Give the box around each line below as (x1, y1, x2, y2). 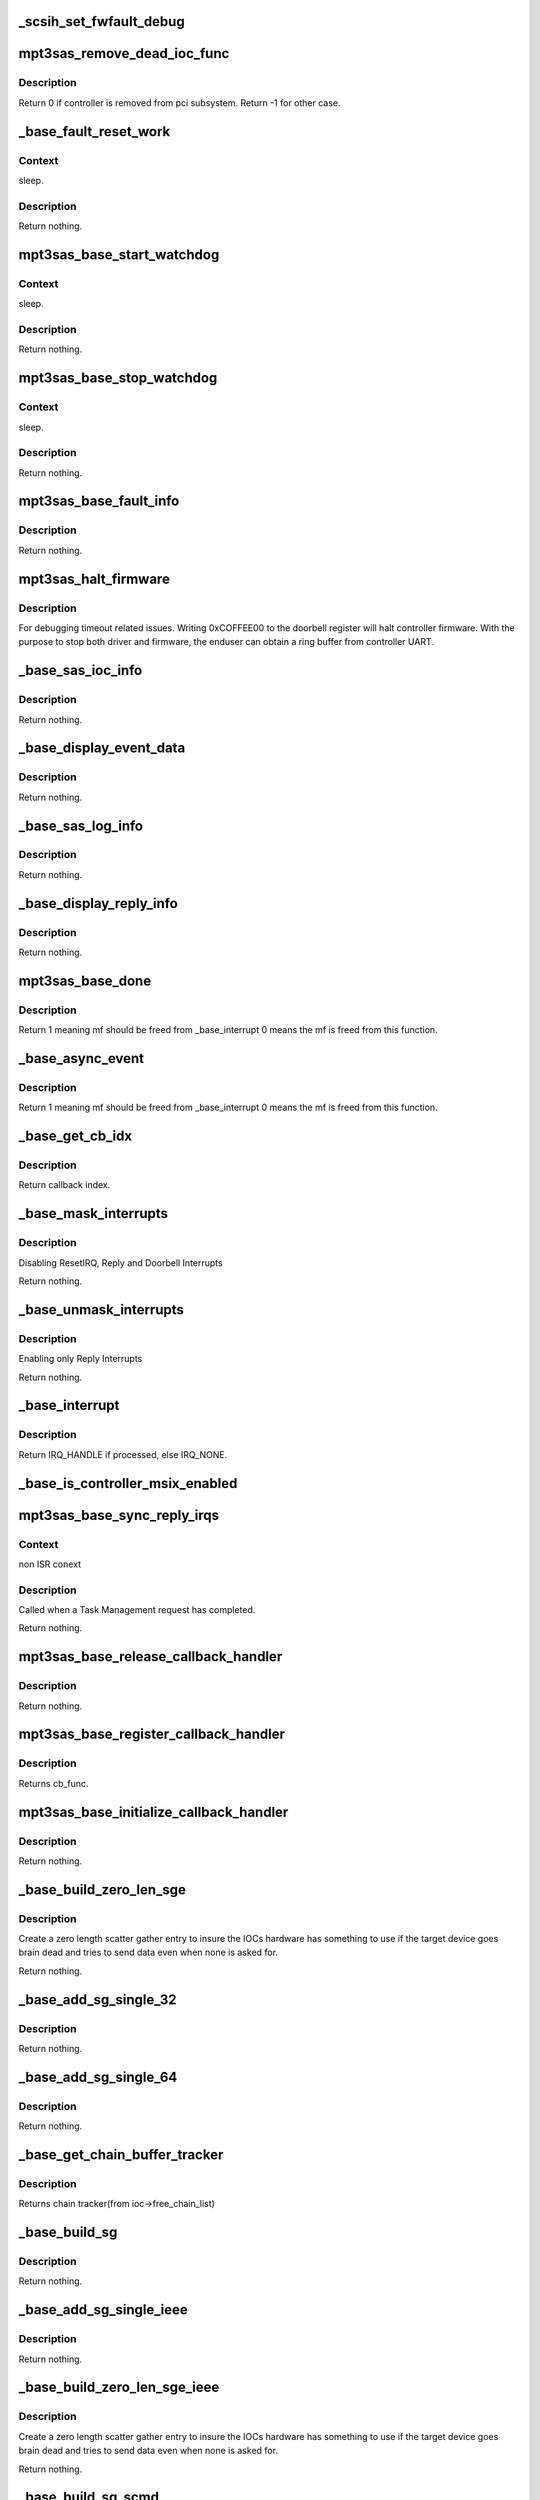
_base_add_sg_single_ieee (18, 2301, 189, 2319)
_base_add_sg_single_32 (18, 1991, 177, 2008)
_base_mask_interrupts (18, 1205, 169, 1222)
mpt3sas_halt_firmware (18, 570, 170, 587)
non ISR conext (18, 1558, 82, 1570)
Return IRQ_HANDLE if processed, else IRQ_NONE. (18, 1448, 228, 1460)
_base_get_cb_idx (18, 1128, 133, 1145)
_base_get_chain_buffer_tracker (18, 2146, 224, 2163)
